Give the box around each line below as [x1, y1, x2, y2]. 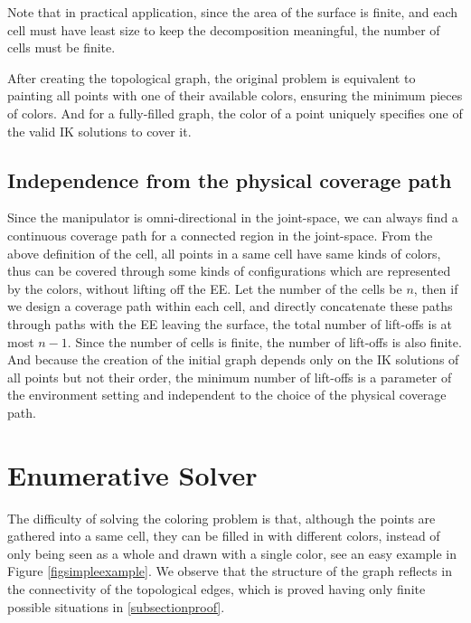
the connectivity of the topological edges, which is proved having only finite [7, 579, 426, 598]
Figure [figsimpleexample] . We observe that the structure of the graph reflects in [7, 562, 452, 581]
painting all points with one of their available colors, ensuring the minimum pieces [7, 86, 463, 105]
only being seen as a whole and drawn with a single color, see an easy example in [7, 543, 457, 562]
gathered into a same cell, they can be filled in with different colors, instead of [7, 526, 440, 545]
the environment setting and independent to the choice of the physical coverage [7, 385, 447, 404]
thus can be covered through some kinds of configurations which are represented [7, 261, 451, 280]
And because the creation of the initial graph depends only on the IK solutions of [7, 350, 459, 369]
